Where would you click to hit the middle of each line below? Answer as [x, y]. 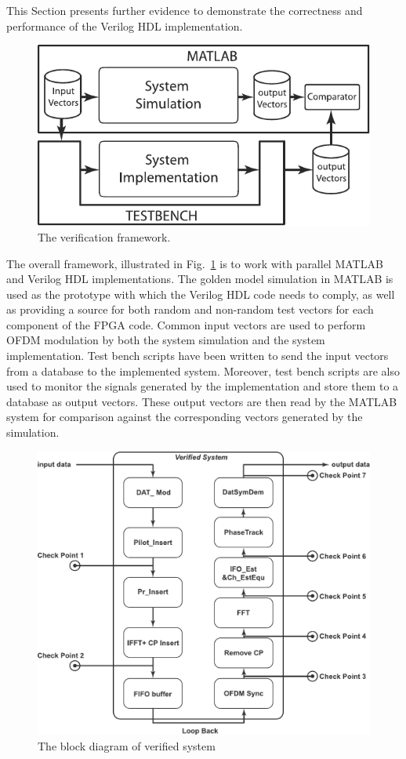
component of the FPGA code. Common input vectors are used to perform [186, 324]
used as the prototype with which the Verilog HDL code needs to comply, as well [201, 294]
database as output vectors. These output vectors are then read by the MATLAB [202, 401]
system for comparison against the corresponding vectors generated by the [185, 417]
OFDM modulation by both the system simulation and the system [166, 340]
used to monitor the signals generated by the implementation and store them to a [203, 386]
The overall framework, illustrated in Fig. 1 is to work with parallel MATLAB [195, 263]
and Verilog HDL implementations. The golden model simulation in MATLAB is [200, 279]
